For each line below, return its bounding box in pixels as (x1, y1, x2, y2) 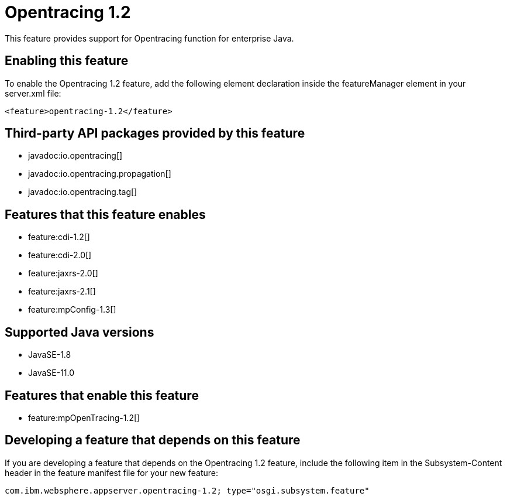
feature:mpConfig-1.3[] (28, 304, 116, 315)
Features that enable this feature (5, 388, 199, 403)
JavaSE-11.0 (28, 368, 75, 378)
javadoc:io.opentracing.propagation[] (28, 169, 171, 179)
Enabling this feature (5, 53, 129, 69)
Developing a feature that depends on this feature (5, 433, 301, 448)
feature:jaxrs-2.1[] (28, 286, 96, 297)
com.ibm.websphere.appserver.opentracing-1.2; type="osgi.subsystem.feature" (5, 485, 370, 495)
